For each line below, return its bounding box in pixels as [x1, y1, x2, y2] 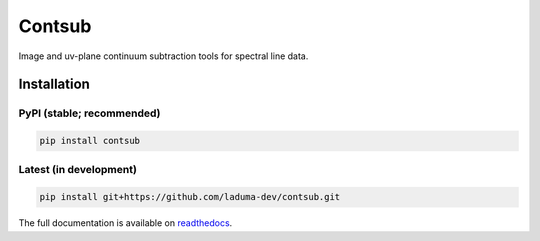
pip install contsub [39, 135, 140, 147]
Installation [18, 76, 90, 93]
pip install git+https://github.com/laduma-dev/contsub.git [39, 191, 341, 203]
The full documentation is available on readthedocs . [18, 217, 233, 229]
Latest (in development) [18, 163, 137, 177]
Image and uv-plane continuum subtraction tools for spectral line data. [18, 50, 309, 62]
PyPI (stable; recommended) [18, 106, 161, 120]
